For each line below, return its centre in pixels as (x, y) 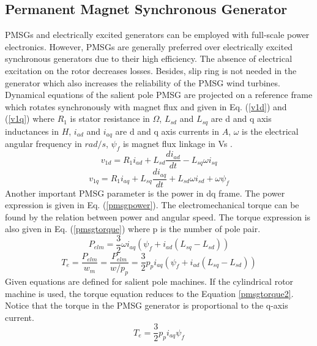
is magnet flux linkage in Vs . (177, 144)
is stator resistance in (110, 118)
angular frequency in (43, 144)
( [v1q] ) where (30, 118)
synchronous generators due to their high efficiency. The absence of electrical (149, 58)
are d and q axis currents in (167, 131)
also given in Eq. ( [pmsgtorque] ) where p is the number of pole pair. (133, 229)
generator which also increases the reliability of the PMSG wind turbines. (143, 82)
